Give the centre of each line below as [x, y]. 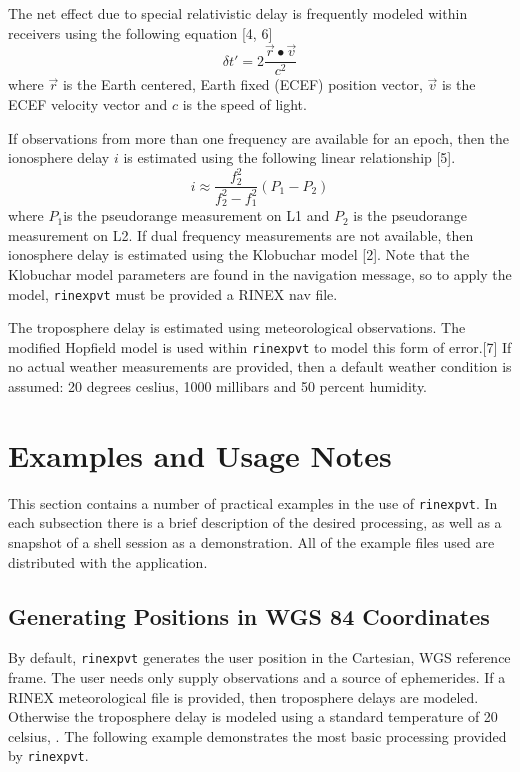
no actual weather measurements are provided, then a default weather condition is [260, 366]
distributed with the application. [108, 561]
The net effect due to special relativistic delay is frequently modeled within [238, 13]
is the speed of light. [244, 104]
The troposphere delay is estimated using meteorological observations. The [237, 327]
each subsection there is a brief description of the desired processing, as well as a [255, 522]
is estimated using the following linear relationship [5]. [289, 157]
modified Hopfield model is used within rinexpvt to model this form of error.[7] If [260, 346]
